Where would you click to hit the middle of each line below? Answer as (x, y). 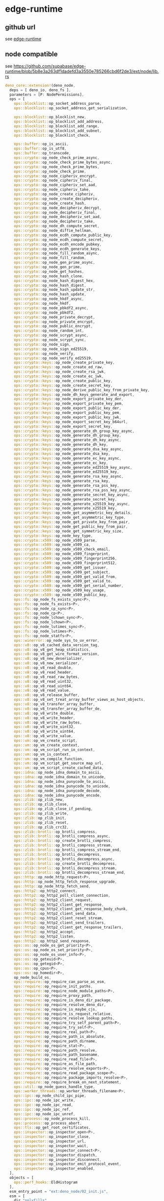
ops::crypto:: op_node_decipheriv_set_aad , (58, 217)
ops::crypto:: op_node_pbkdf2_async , (51, 308)
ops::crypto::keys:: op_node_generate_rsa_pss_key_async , (73, 490)
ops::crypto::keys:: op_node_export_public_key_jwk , (68, 417)
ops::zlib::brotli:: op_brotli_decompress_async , (64, 859)
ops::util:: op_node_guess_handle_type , (55, 1087)
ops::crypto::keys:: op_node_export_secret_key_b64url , (71, 422)
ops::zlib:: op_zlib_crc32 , (41, 827)
